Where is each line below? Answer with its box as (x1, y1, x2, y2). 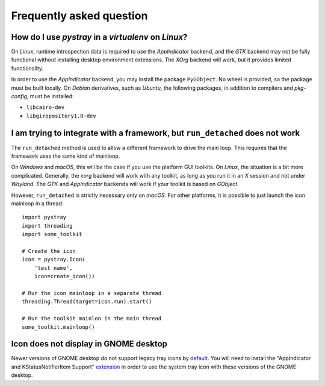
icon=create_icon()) (34, 273, 95, 280)
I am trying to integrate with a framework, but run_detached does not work (11, 128, 300, 138)
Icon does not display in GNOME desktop (11, 339, 168, 349)
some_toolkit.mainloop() (22, 323, 95, 331)
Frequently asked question (11, 9, 148, 22)
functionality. (11, 64, 44, 72)
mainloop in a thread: (11, 200, 64, 207)
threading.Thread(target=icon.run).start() (22, 298, 152, 305)
